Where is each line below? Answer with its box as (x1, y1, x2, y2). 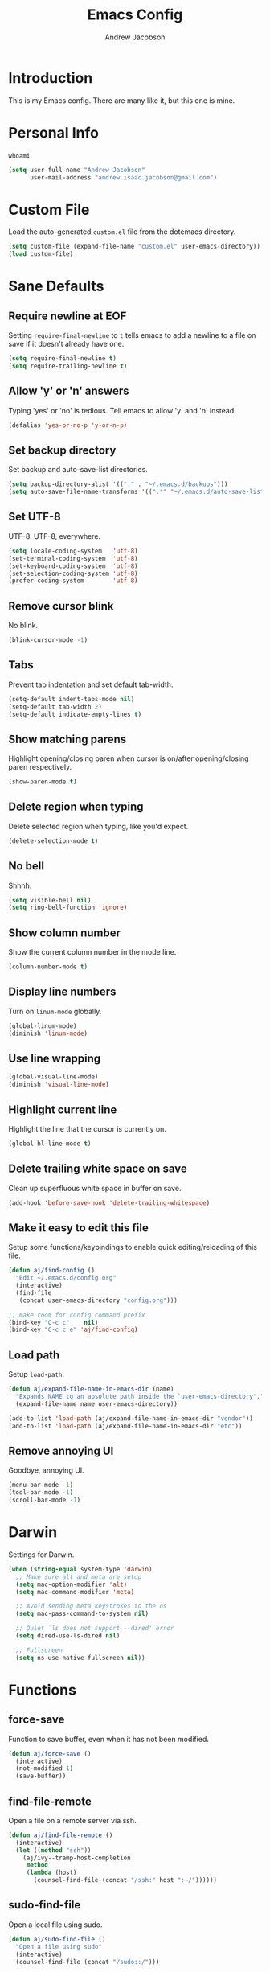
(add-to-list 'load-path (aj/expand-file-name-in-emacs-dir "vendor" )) (8, 1414, 253, 1423)
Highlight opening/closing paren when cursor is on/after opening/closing (8, 754, 249, 763)
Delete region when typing (8, 800, 144, 814)
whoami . (8, 150, 32, 160)
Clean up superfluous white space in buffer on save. (8, 1183, 182, 1193)
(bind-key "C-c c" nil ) (8, 1318, 99, 1326)
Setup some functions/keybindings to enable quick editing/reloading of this (8, 1243, 257, 1252)
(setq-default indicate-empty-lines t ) (8, 710, 142, 718)
